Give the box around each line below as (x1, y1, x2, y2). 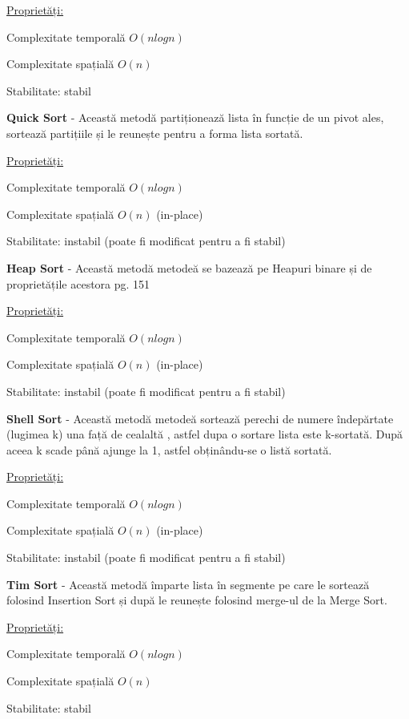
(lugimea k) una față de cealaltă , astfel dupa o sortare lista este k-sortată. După (6, 426, 403, 442)
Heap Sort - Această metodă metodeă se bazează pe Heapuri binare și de (6, 259, 372, 276)
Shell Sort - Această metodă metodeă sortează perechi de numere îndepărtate (6, 410, 394, 426)
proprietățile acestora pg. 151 (6, 275, 150, 292)
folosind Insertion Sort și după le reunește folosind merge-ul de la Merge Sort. (6, 592, 387, 608)
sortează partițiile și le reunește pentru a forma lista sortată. (6, 124, 303, 141)
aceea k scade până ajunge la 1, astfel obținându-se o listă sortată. (6, 441, 332, 458)
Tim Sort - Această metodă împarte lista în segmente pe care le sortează (6, 576, 370, 592)
